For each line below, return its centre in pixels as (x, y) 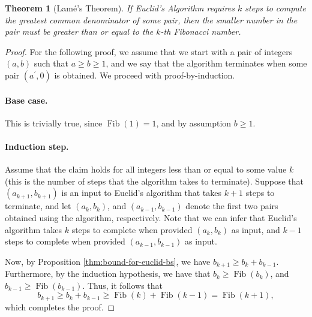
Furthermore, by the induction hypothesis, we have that (108, 274)
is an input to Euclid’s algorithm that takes (141, 193)
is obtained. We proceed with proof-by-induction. (145, 75)
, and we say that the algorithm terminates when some (206, 63)
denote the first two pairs (232, 206)
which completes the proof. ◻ (60, 307)
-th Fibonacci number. (201, 31)
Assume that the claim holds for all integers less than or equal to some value (146, 169)
